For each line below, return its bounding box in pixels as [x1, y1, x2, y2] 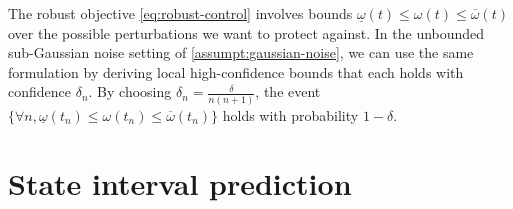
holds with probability [222, 104, 359, 125]
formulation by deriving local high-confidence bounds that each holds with [8, 61, 464, 82]
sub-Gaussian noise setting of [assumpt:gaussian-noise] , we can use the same [8, 42, 474, 63]
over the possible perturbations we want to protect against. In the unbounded [8, 22, 485, 43]
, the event [255, 81, 321, 102]
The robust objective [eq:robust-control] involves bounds [8, 3, 353, 23]
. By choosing [88, 81, 172, 102]
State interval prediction [8, 163, 352, 204]
